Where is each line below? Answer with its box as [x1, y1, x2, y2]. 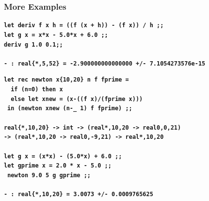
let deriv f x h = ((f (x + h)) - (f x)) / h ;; [4, 22, 164, 29]
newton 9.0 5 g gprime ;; [7, 171, 91, 179]
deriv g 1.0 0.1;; [4, 41, 63, 48]
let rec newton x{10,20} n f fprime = [4, 76, 129, 84]
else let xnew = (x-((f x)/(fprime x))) [11, 95, 143, 102]
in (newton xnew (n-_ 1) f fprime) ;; [7, 105, 132, 112]
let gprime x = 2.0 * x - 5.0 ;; [4, 162, 112, 169]
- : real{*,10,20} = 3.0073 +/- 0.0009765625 [4, 191, 153, 198]
